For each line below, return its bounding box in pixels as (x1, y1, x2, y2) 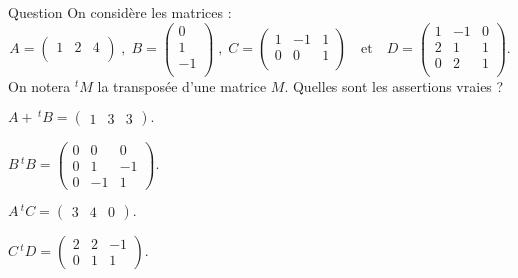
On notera (8, 75, 71, 96)
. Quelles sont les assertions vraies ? (284, 75, 504, 96)
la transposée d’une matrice (97, 75, 267, 96)
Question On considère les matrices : (8, 2, 232, 22)
